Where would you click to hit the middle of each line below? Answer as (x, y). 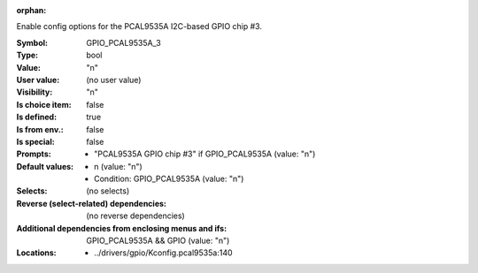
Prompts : (34, 154)
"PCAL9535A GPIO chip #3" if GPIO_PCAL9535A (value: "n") (205, 154)
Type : (27, 55)
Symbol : (32, 42)
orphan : (31, 10)
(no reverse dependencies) (135, 216)
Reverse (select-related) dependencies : (92, 203)
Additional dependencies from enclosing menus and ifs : (122, 228)
